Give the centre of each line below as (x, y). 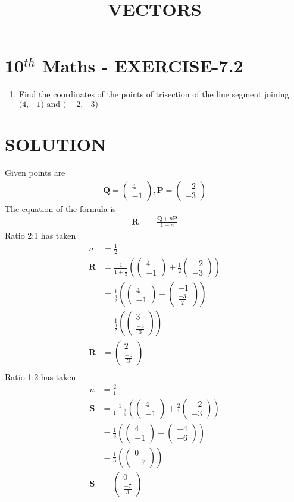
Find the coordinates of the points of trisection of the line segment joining (154, 94)
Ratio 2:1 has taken (40, 236)
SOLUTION (56, 144)
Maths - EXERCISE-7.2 (143, 66)
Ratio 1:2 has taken (40, 376)
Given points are (35, 173)
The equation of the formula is (60, 208)
